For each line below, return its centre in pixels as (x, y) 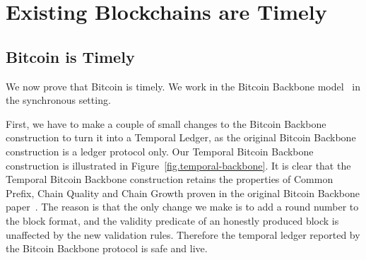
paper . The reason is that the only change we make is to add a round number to (182, 207)
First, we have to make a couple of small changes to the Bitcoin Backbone (166, 123)
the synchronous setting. (58, 100)
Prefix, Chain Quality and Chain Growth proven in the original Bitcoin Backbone (183, 193)
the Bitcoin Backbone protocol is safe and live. (107, 248)
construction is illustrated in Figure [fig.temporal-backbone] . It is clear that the (178, 165)
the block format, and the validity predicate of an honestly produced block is (172, 220)
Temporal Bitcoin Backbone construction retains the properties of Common (170, 179)
